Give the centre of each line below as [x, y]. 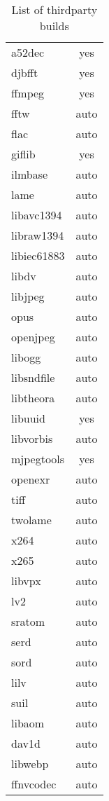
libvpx [26, 581]
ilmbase [30, 174]
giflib [23, 154]
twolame [31, 520]
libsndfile [33, 377]
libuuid [28, 418]
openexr [31, 479]
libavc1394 [37, 215]
